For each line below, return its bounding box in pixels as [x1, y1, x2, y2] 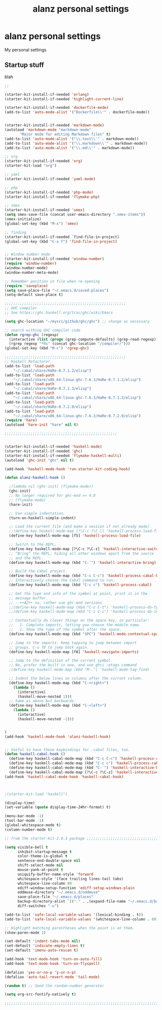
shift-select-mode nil [17, 863, 63, 868]
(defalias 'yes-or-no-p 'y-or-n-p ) [4, 970, 76, 975]
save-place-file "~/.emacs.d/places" [17, 894, 94, 900]
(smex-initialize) [4, 217, 42, 222]
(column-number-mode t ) [4, 827, 53, 832]
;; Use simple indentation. [9, 511, 66, 516]
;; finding [4, 230, 27, 235]
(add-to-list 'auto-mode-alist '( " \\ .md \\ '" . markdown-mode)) [4, 145, 135, 150]
